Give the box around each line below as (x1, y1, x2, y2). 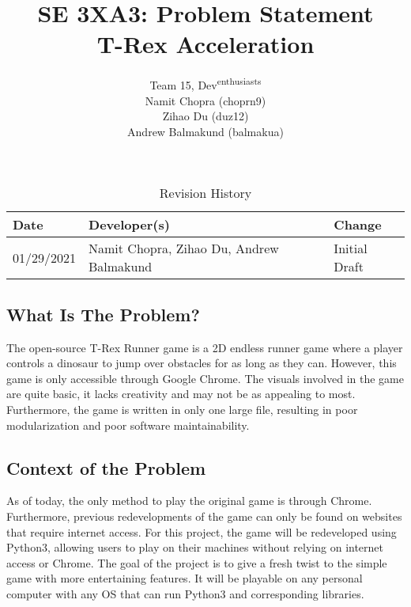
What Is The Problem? (6, 302, 200, 326)
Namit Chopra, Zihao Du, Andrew (89, 239, 279, 258)
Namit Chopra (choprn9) (145, 92, 266, 108)
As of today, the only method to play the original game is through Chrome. (6, 492, 372, 509)
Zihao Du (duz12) (162, 108, 249, 124)
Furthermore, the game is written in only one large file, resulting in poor (6, 400, 358, 417)
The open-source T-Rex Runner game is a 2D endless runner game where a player (6, 339, 403, 355)
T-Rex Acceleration (96, 28, 315, 60)
